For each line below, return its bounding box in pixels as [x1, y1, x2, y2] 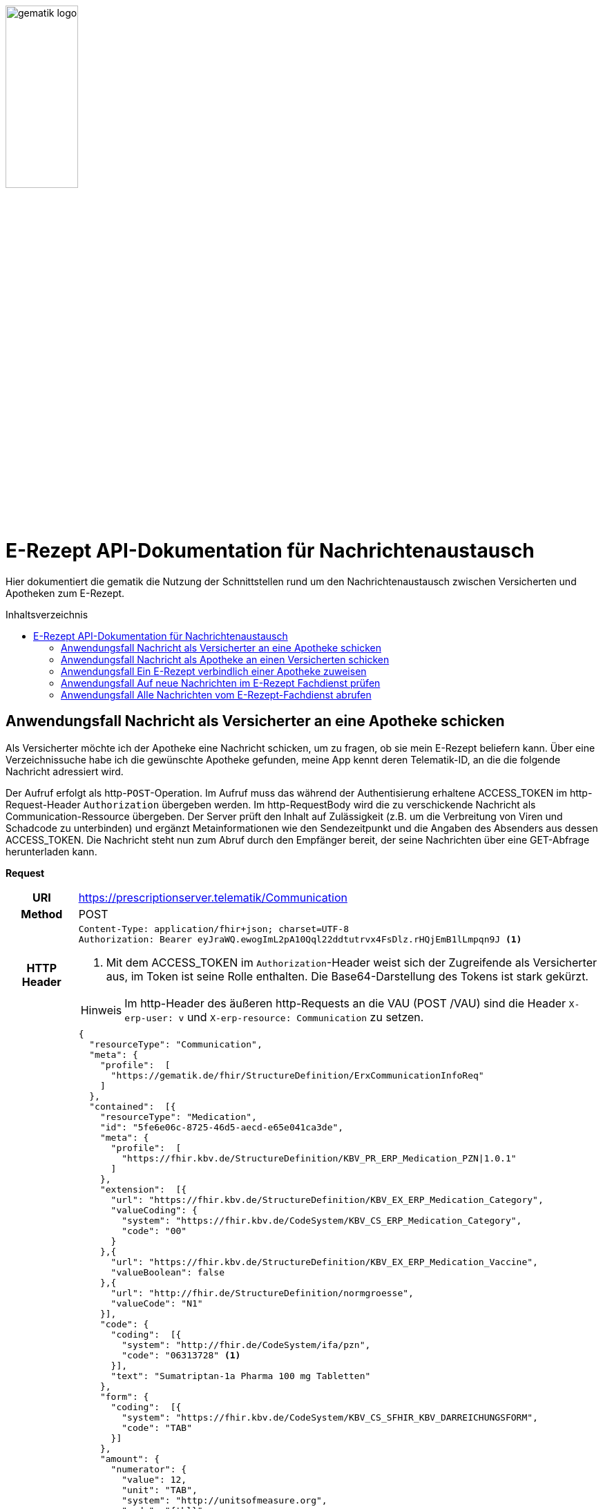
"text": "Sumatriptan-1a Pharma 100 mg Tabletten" [111, 1370, 371, 1381]
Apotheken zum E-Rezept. [6, 587, 125, 599]
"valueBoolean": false [111, 1266, 224, 1278]
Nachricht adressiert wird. [6, 765, 124, 777]
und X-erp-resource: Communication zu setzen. [186, 1009, 424, 1024]
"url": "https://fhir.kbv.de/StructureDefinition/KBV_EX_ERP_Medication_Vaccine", [111, 1256, 538, 1267]
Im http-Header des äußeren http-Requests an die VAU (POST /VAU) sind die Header [124, 996, 566, 1010]
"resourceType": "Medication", [99, 1111, 257, 1122]
